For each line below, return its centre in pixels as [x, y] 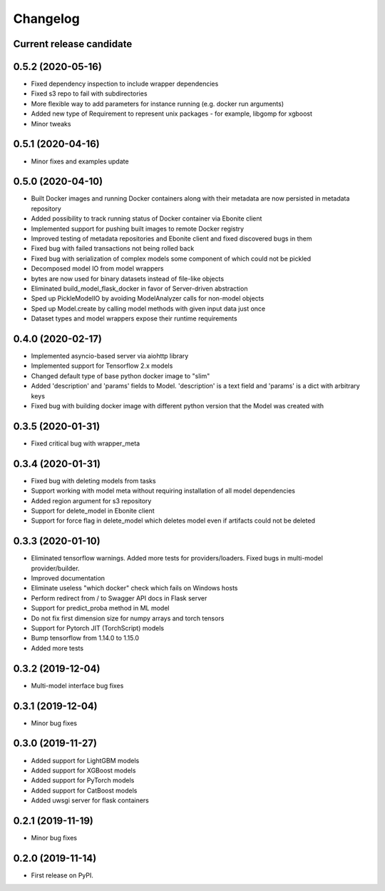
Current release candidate [73, 44]
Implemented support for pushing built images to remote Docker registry [138, 228]
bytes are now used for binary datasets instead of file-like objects [128, 278]
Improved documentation [68, 578]
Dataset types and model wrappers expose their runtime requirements [134, 318]
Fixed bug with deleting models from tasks [93, 480]
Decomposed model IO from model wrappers [97, 268]
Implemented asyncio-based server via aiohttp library [110, 356]
